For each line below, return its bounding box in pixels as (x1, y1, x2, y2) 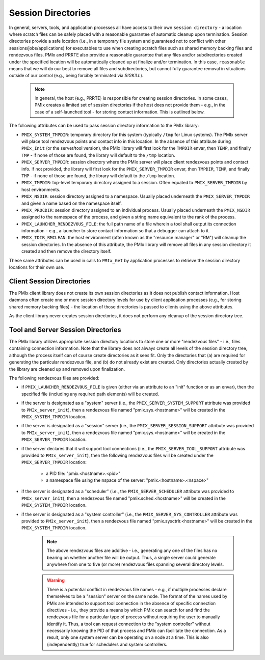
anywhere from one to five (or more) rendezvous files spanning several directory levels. (47, 561, 224, 567)
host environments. (21, 187, 61, 192)
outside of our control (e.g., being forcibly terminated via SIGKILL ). (9, 73, 144, 79)
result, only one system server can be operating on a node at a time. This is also (47, 634, 209, 640)
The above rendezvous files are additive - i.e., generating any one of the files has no (47, 548, 218, 553)
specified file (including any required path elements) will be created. (21, 391, 159, 397)
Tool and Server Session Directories (9, 326, 121, 334)
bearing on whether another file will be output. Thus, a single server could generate (47, 554, 216, 560)
